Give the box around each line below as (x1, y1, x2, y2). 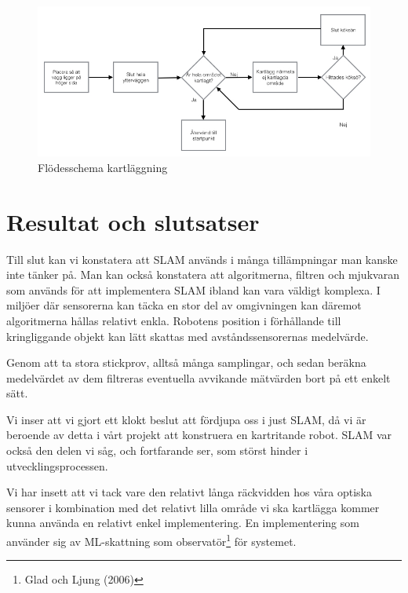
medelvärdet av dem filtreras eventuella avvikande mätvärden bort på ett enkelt (6, 369, 391, 386)
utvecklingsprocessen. (6, 457, 108, 474)
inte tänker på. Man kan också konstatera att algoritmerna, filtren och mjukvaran (6, 266, 399, 283)
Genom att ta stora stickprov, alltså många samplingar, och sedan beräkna (6, 354, 366, 371)
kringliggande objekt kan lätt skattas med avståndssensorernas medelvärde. (6, 328, 369, 344)
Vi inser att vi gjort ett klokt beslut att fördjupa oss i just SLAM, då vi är (6, 411, 366, 427)
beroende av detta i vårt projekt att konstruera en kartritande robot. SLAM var (6, 426, 392, 443)
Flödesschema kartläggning (38, 159, 168, 175)
